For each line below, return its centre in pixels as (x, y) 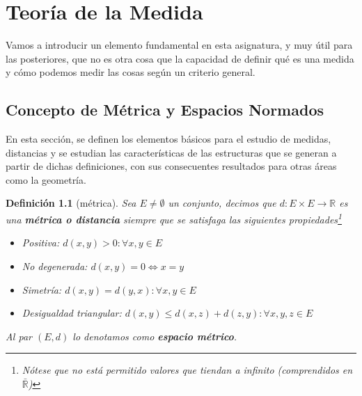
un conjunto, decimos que (222, 203)
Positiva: (41, 243)
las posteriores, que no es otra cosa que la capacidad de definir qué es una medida (180, 58)
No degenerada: (55, 266)
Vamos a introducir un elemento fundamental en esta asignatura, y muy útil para (179, 45)
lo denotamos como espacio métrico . (155, 336)
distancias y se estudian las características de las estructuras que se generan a (171, 152)
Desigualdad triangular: (72, 313)
